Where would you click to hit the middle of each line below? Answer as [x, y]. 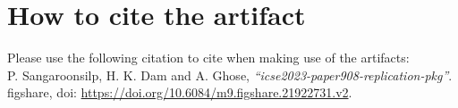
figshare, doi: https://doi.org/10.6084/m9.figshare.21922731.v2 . [180, 92]
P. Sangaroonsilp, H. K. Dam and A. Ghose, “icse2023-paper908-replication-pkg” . [230, 75]
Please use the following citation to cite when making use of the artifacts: [208, 58]
